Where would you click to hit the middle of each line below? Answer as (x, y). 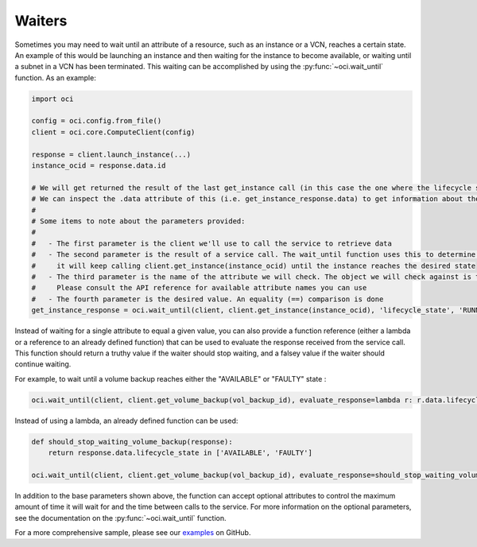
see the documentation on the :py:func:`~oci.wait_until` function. (120, 518)
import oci (52, 99)
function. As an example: (56, 78)
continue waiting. (43, 364)
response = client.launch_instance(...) (111, 154)
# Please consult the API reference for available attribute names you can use (199, 288)
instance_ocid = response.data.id (99, 166)
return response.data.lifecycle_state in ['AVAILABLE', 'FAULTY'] (180, 453)
